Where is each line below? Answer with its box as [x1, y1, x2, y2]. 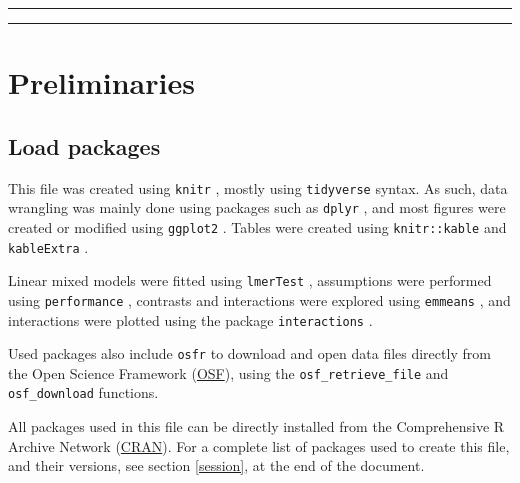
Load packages [8, 130, 161, 161]
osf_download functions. [8, 382, 159, 403]
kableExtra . [8, 236, 89, 257]
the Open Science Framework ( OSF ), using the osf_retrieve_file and [8, 362, 449, 383]
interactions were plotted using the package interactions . [8, 309, 373, 330]
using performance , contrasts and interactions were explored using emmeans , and [8, 289, 511, 310]
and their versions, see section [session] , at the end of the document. [8, 455, 425, 476]
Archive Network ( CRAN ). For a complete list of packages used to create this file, [8, 435, 510, 456]
